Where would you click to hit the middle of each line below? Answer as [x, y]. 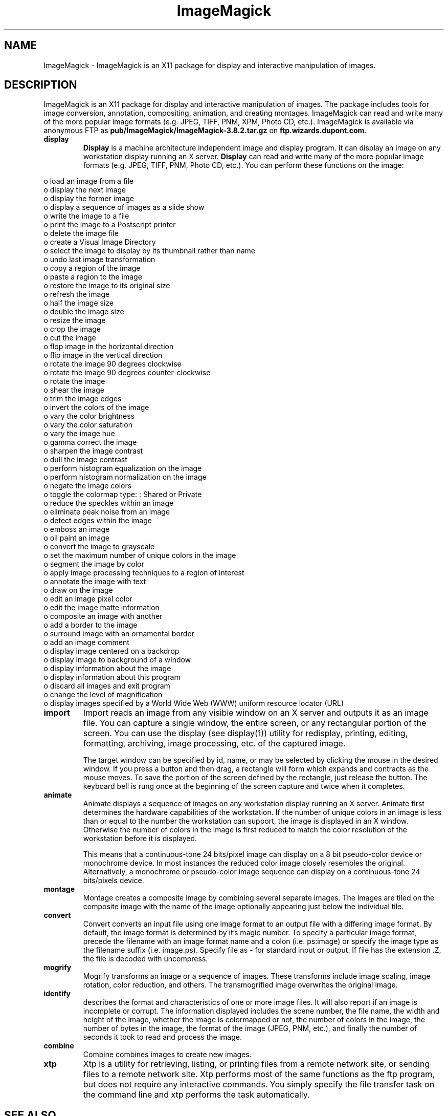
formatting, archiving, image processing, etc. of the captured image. [214, 744]
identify [57, 994]
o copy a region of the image [92, 268]
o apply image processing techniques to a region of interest [144, 573]
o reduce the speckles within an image [109, 503]
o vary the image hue [79, 434]
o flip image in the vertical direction [103, 355]
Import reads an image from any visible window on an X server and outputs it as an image [256, 713]
